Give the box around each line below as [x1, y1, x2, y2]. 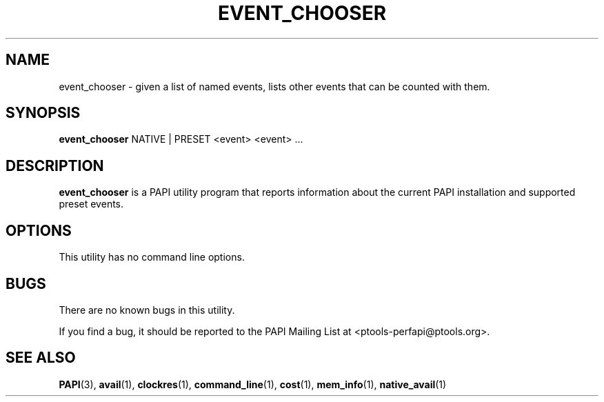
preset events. [59, 198, 124, 210]
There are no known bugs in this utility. [59, 303, 235, 316]
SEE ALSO [6, 349, 76, 367]
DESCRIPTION [6, 157, 104, 174]
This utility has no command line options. [59, 251, 245, 263]
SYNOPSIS [6, 104, 81, 122]
